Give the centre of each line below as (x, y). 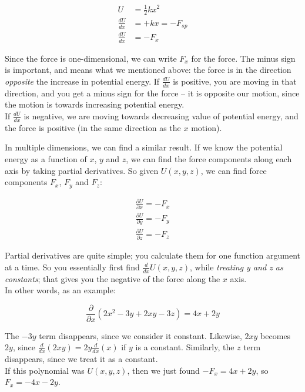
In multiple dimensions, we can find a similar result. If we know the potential (144, 147)
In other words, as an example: (60, 290)
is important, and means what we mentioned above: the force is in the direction (148, 70)
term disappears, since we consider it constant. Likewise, (140, 335)
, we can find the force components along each (209, 158)
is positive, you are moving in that (235, 81)
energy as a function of (46, 158)
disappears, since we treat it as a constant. (81, 359)
